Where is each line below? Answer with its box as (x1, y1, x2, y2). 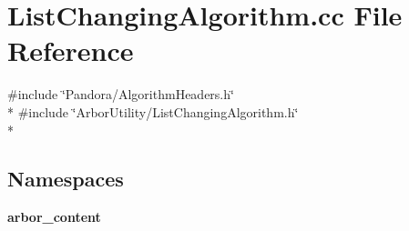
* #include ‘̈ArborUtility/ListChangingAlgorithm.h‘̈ (7, 102, 299, 121)
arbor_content (7, 207, 101, 226)
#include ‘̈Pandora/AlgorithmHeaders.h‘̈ (7, 85, 234, 104)
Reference (7, 32, 134, 69)
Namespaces (7, 165, 124, 193)
